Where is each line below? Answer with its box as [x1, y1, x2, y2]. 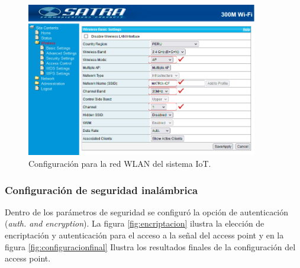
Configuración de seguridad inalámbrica [5, 182, 198, 197]
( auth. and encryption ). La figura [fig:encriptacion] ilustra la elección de [5, 217, 264, 230]
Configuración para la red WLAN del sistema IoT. [28, 157, 211, 169]
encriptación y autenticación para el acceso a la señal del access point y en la [5, 228, 284, 241]
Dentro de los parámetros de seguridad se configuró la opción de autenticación [5, 205, 289, 218]
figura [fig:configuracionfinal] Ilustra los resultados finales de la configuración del [5, 240, 296, 253]
